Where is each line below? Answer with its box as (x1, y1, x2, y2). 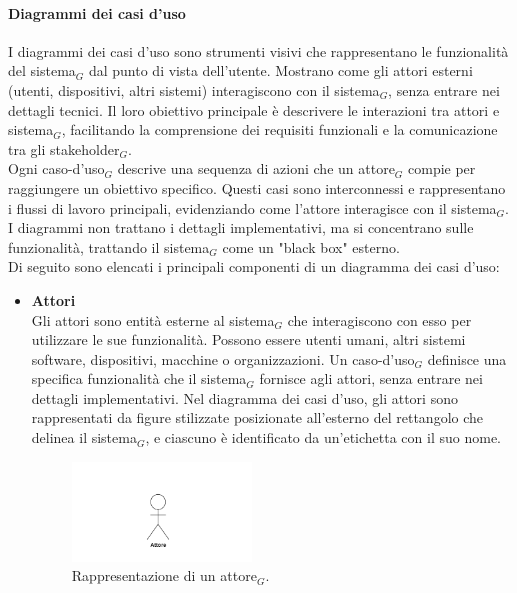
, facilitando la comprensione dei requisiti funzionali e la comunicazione (61, 119, 498, 140)
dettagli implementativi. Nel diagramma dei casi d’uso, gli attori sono (31, 387, 458, 408)
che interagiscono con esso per (287, 309, 472, 330)
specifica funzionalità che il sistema (31, 368, 247, 389)
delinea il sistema (31, 427, 137, 448)
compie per (408, 158, 476, 179)
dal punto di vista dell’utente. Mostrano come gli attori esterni (88, 60, 473, 81)
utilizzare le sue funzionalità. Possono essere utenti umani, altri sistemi (31, 329, 466, 350)
